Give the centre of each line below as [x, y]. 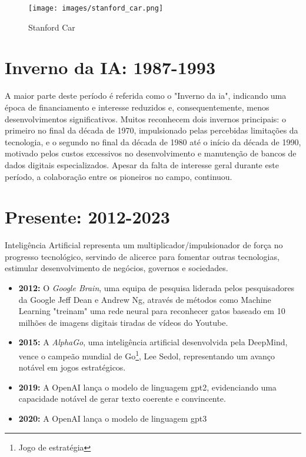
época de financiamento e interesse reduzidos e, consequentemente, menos [137, 107]
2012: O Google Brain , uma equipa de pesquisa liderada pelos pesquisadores [157, 288]
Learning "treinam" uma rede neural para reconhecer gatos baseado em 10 [152, 311]
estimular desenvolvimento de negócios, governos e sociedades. [117, 268]
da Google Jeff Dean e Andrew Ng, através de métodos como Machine [145, 299]
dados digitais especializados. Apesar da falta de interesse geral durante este [142, 164]
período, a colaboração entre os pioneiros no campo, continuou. [119, 176]
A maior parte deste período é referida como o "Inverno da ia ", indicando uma [146, 96]
